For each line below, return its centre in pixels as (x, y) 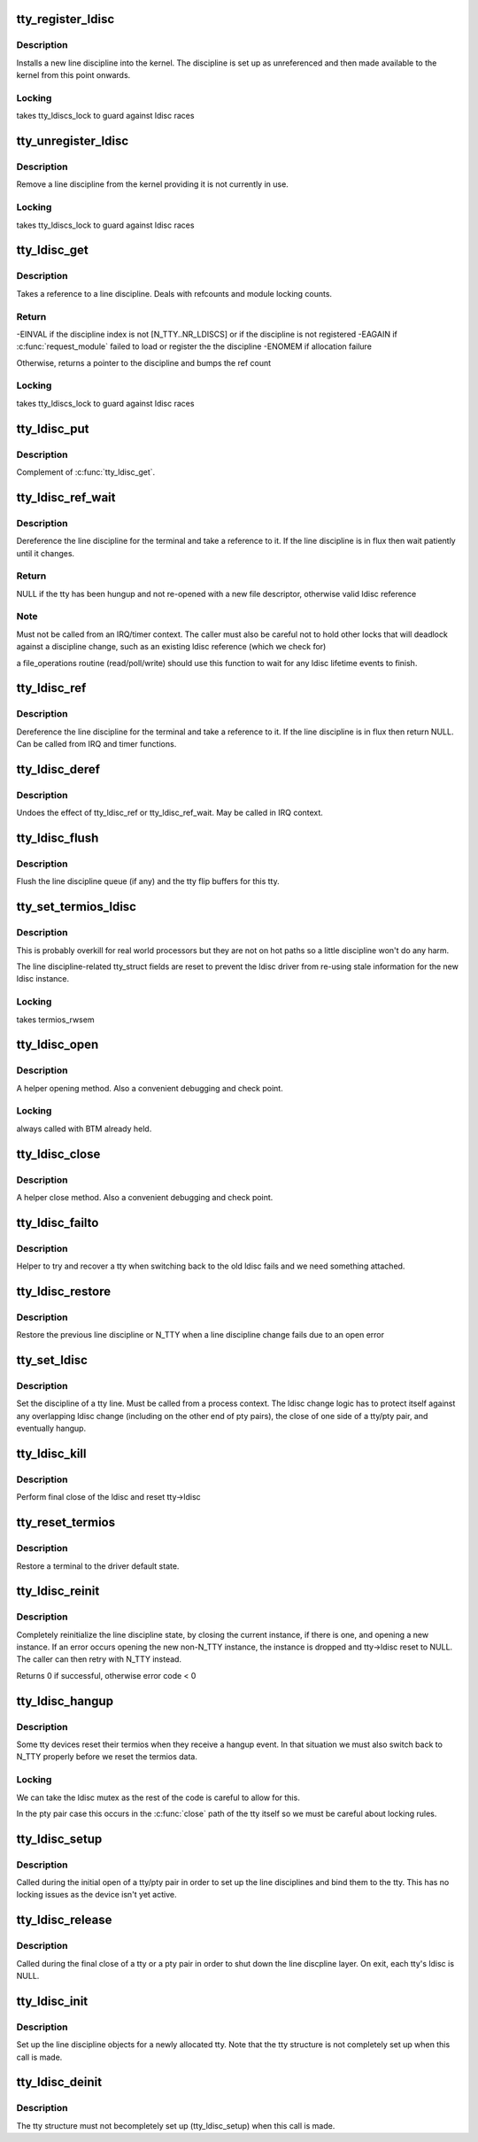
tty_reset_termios (66, 1522)
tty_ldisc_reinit (58, 1591)
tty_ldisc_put (53, 428)
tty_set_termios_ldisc (77, 907)
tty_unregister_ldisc (73, 141)
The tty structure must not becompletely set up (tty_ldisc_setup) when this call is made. (176, 2125)
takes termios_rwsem (55, 1020)
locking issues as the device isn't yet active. (96, 1895)
